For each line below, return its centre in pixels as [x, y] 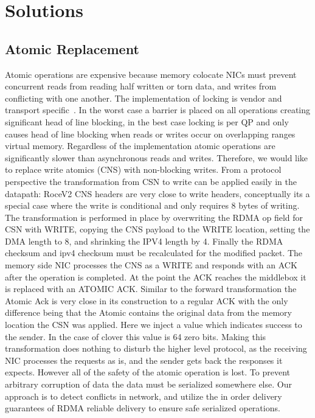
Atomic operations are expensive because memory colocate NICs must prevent [151, 74]
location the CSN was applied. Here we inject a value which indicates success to [154, 325]
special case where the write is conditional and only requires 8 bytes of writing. [152, 205]
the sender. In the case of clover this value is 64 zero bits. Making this [136, 336]
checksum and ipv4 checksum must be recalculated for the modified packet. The [154, 253]
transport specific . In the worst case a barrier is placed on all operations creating [158, 110]
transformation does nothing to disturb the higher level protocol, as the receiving [156, 348]
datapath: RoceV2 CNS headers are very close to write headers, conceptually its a [157, 193]
